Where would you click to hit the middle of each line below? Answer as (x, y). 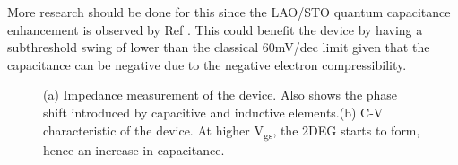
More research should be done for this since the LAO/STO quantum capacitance (229, 12)
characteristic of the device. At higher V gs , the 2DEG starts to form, (232, 131)
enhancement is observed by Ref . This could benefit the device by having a (215, 29)
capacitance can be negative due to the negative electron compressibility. (207, 64)
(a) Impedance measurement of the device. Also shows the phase (220, 95)
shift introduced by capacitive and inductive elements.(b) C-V (213, 112)
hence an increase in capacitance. (134, 149)
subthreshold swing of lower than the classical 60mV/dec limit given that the (219, 47)
